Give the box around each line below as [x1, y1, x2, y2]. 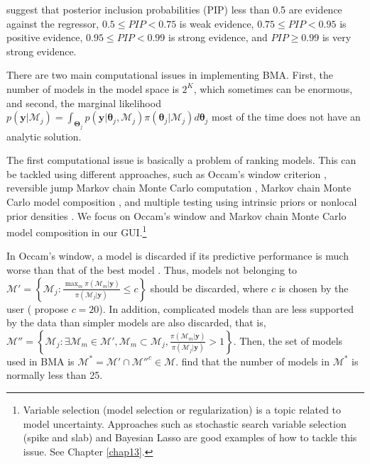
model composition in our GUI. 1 [6, 223, 147, 239]
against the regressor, [6, 16, 99, 31]
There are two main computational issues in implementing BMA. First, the [6, 67, 334, 82]
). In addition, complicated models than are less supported [99, 301, 354, 316]
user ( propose [6, 301, 68, 316]
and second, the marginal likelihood [6, 95, 161, 110]
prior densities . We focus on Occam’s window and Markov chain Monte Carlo [6, 208, 347, 223]
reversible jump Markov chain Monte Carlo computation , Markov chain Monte [6, 180, 352, 195]
